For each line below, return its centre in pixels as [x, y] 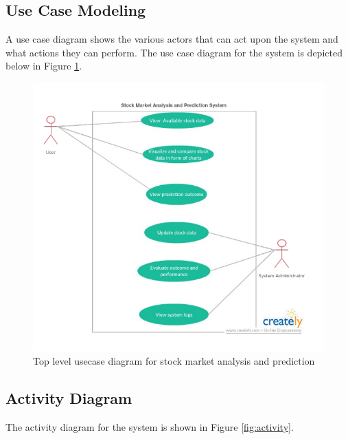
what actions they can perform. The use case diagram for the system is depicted [174, 52]
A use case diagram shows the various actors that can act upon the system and [172, 39]
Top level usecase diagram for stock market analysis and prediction [174, 360]
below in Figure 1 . [44, 66]
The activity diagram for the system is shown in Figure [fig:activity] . [150, 426]
